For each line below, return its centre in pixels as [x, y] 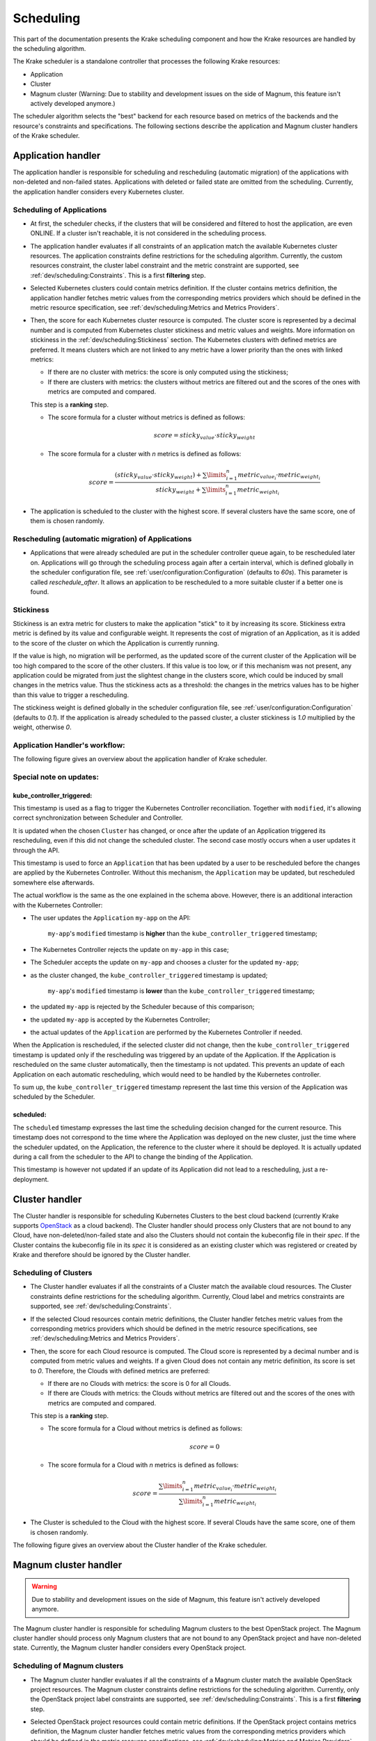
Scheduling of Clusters [53, 1273]
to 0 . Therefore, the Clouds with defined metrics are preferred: [120, 1371]
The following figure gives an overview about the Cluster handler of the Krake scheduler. [140, 1545]
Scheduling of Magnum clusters [68, 1666]
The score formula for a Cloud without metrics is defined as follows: [145, 1428]
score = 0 [204, 1446]
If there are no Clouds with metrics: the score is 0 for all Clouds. [139, 1383]
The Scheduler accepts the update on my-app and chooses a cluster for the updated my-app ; [165, 962]
